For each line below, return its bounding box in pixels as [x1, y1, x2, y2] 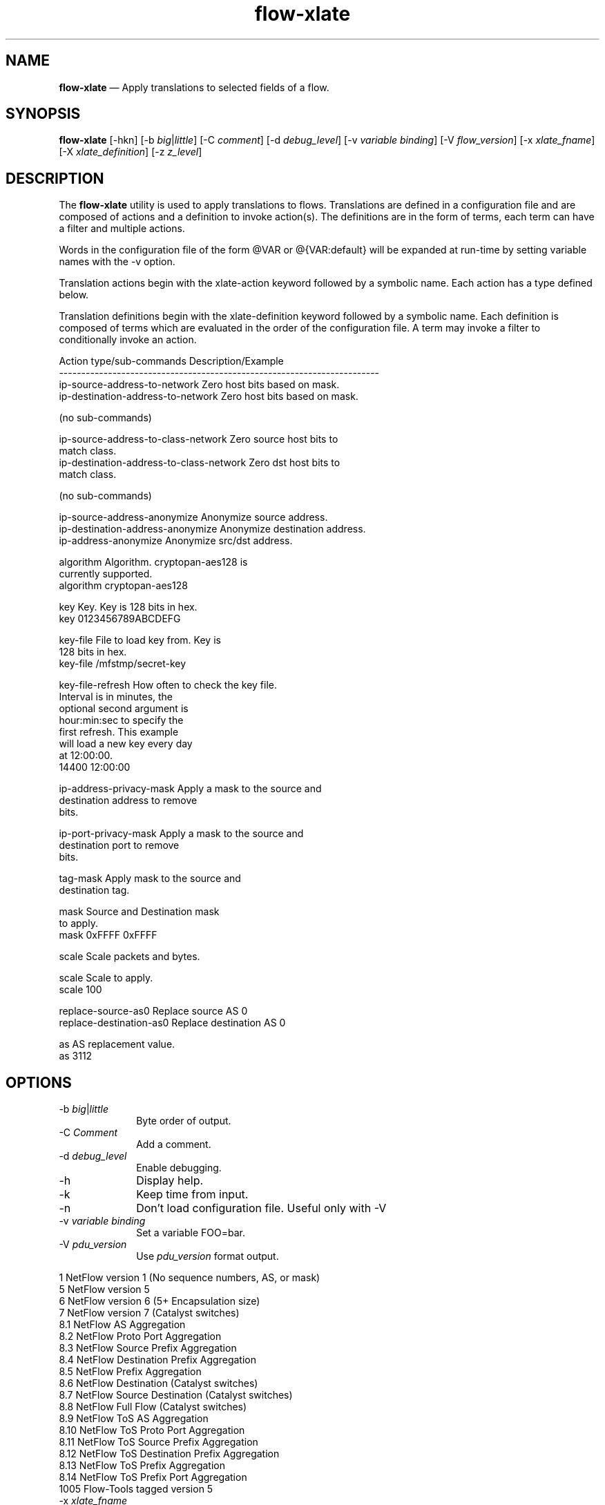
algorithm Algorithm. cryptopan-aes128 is [59, 556, 248, 568]
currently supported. [59, 568, 153, 580]
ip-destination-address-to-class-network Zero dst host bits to [59, 457, 340, 469]
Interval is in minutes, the [59, 691, 173, 703]
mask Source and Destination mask [59, 905, 220, 918]
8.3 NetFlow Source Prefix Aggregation [59, 1342, 237, 1354]
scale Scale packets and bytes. [59, 950, 200, 963]
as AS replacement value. [59, 1038, 175, 1051]
